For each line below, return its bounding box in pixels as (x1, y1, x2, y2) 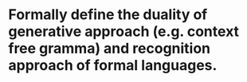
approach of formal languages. (8, 57, 218, 75)
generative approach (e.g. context (8, 22, 240, 41)
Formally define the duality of (8, 6, 208, 24)
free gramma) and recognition (8, 40, 211, 57)
